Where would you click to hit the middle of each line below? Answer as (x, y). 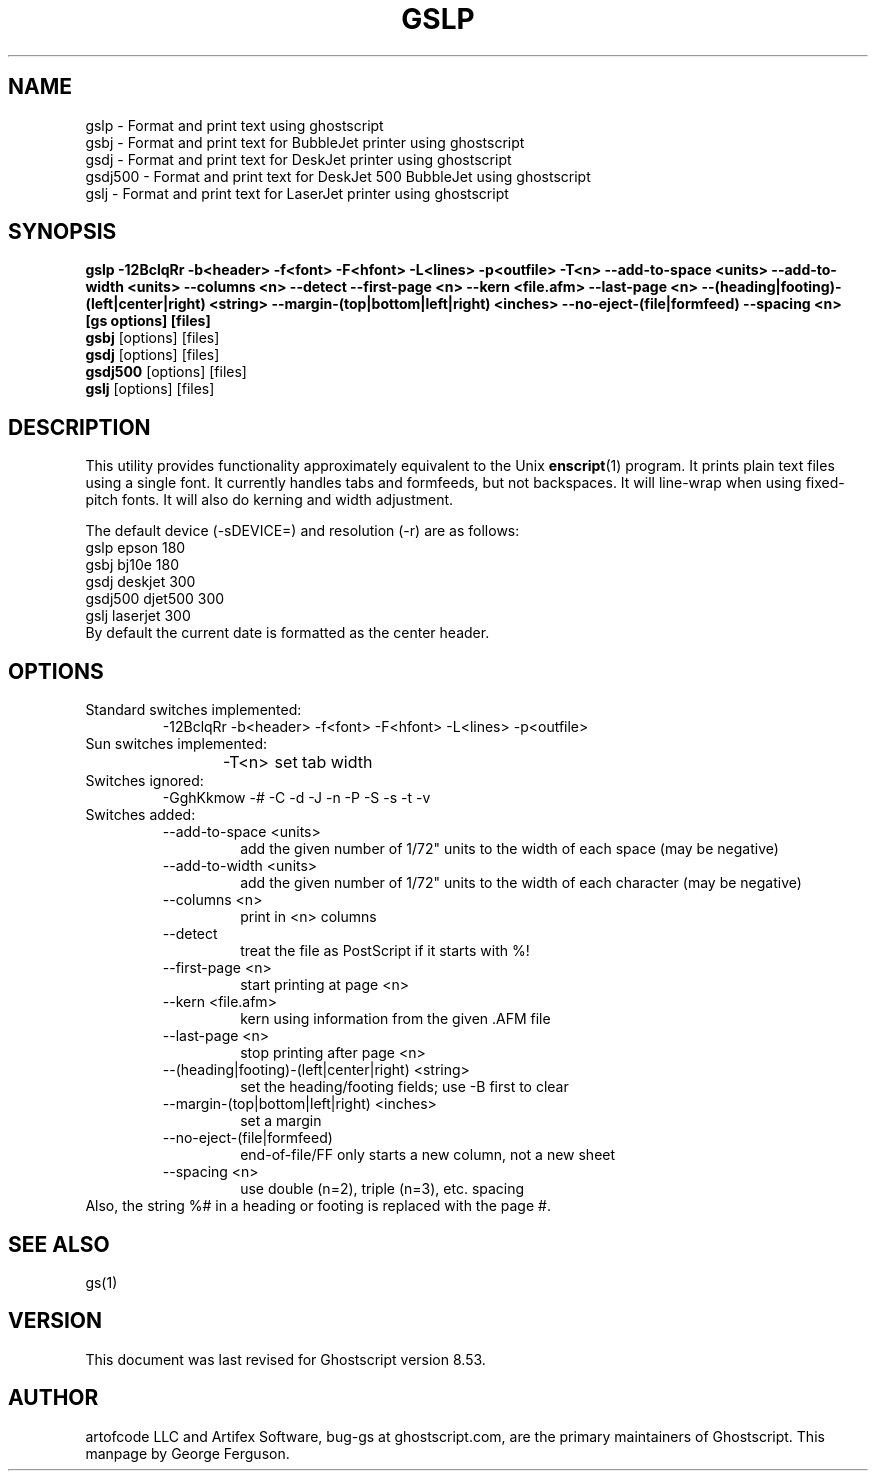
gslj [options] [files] (150, 389)
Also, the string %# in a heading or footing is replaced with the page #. (318, 1206)
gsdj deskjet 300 (140, 582)
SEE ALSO (59, 1244)
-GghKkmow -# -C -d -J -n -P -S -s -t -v (296, 798)
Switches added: (140, 815)
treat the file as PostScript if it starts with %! (385, 951)
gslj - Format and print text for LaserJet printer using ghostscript (297, 193)
